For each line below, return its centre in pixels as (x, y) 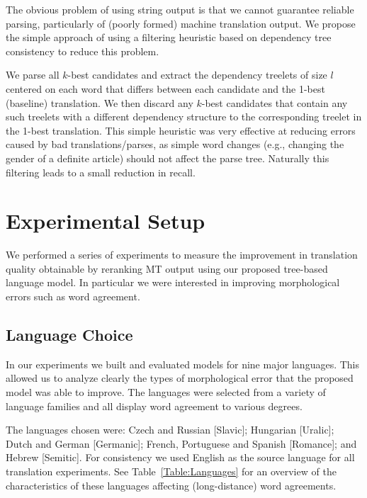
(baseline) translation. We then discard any (100, 102)
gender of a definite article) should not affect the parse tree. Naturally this (168, 158)
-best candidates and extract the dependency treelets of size (197, 75)
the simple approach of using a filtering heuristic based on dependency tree (169, 37)
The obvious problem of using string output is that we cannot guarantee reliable (180, 9)
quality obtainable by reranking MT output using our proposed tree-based (167, 268)
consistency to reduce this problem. (83, 51)
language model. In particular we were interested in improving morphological (173, 282)
